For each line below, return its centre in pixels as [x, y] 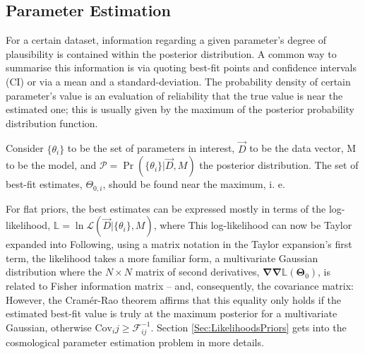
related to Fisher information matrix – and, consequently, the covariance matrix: [180, 285]
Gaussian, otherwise [49, 327]
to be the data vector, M [303, 148]
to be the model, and [51, 165]
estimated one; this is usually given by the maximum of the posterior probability [180, 109]
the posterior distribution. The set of [279, 165]
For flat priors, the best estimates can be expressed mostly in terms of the [166, 208]
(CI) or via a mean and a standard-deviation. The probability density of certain [178, 81]
